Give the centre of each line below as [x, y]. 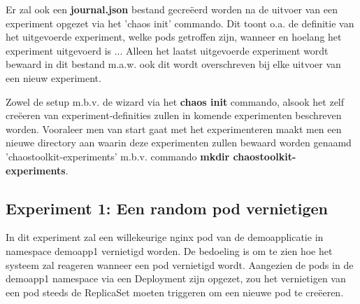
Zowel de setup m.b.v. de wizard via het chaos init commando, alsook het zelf [175, 101]
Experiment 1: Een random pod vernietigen [167, 208]
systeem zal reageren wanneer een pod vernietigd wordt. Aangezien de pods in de [180, 264]
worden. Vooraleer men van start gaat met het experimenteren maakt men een [174, 129]
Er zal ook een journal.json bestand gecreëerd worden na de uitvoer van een [172, 9]
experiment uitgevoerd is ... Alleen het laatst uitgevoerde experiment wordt [167, 50]
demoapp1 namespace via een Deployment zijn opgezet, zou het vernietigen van [176, 278]
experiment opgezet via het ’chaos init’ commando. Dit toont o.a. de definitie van [180, 23]
